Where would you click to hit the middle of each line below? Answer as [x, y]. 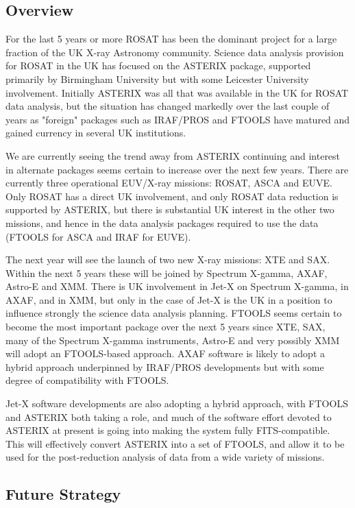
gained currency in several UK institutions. [96, 133]
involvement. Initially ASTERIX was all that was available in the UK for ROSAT [177, 92]
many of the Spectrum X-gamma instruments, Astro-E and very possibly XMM [173, 340]
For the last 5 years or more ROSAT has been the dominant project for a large [171, 39]
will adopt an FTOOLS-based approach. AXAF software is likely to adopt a [166, 353]
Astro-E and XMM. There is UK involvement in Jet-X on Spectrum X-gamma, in [177, 286]
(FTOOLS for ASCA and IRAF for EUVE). [98, 236]
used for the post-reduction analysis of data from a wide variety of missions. [165, 457]
